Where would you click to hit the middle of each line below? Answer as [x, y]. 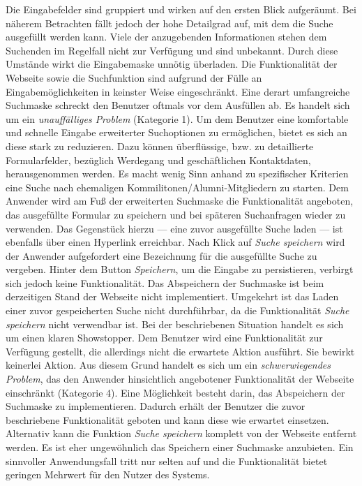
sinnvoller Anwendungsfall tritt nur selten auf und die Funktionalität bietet [167, 461]
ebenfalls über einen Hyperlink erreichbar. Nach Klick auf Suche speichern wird [175, 242]
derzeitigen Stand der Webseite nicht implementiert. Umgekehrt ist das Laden [172, 296]
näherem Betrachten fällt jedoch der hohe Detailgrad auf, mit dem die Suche [169, 23]
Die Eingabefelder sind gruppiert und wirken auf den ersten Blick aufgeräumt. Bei [181, 9]
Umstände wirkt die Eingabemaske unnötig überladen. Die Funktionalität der [172, 64]
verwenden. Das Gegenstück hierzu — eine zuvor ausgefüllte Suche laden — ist [174, 228]
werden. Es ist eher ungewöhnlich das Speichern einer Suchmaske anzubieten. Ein [180, 447]
